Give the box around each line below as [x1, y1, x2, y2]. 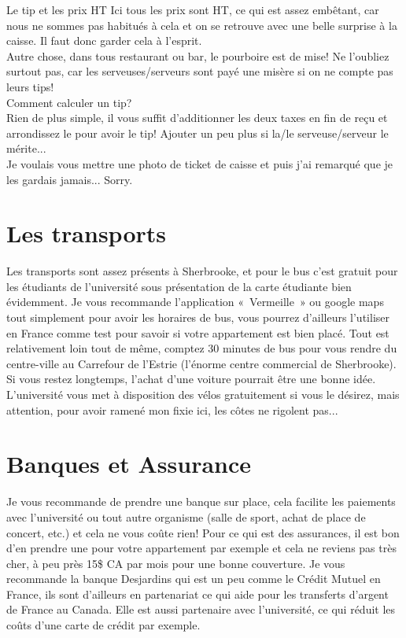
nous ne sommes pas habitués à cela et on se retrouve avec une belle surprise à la [6, 17, 397, 33]
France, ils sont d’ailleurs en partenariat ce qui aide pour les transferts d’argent [6, 585, 389, 602]
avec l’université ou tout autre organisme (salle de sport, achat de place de [6, 508, 366, 525]
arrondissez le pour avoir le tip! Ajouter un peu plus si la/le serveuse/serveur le [6, 124, 389, 141]
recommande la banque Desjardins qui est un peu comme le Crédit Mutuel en [6, 570, 381, 587]
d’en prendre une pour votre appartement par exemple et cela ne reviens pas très [6, 540, 397, 556]
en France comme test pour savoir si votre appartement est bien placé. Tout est [6, 324, 389, 341]
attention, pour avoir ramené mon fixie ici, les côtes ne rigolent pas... [6, 401, 338, 418]
